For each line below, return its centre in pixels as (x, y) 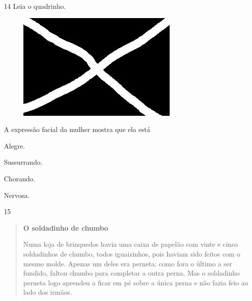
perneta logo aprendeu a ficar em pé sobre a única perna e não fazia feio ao (136, 282)
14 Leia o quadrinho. (35, 6)
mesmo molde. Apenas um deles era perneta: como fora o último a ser (127, 263)
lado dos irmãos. (48, 292)
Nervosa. (17, 195)
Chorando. (19, 178)
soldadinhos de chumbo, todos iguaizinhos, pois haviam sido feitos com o (132, 253)
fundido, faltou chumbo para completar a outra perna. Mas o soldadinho (131, 273)
